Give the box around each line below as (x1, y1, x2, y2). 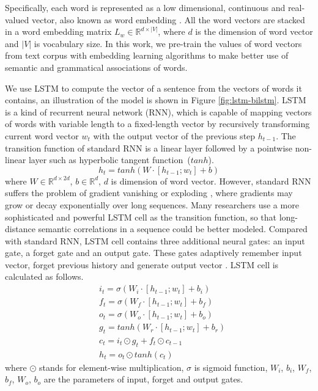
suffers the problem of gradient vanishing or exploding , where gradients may (5, 186, 293, 199)
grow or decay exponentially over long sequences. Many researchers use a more (5, 198, 299, 211)
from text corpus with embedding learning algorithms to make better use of (5, 49, 289, 62)
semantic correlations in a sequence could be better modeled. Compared (38, 222, 308, 235)
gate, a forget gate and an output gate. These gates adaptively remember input (5, 246, 302, 259)
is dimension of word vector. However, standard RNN (111, 174, 311, 187)
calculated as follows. (5, 270, 84, 283)
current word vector (5, 129, 79, 142)
